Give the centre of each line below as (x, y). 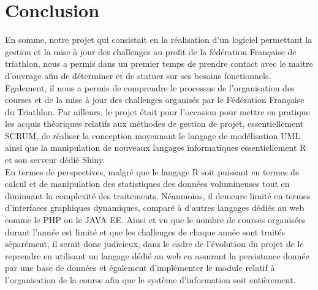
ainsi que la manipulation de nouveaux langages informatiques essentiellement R (156, 147)
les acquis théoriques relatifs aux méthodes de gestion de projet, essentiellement (154, 124)
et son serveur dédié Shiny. (55, 160)
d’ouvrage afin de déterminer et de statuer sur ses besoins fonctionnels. (138, 75)
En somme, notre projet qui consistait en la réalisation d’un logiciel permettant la (159, 40)
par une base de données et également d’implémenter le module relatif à (140, 268)
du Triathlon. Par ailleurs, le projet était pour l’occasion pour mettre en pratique (157, 111)
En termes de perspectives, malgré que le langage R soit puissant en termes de (152, 171)
